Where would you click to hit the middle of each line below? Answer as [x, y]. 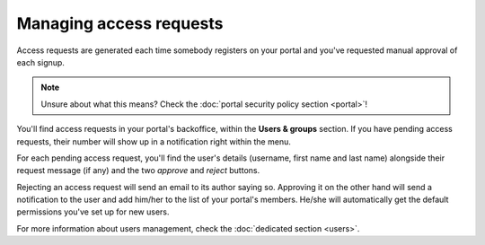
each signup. [40, 62]
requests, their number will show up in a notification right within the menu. [154, 141]
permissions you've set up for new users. [93, 212]
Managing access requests [120, 23]
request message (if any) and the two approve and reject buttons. [138, 171]
